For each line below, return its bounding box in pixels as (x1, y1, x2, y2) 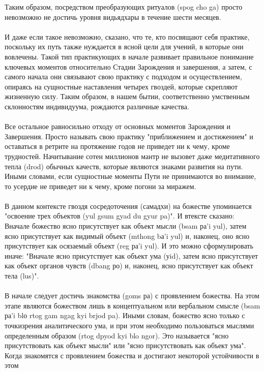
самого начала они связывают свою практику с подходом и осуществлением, (5, 71, 242, 82)
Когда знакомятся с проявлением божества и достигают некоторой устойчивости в (5, 350, 259, 360)
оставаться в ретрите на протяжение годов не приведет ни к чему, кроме (5, 141, 230, 151)
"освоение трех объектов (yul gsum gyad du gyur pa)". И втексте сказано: (5, 210, 234, 221)
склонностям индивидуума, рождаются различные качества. (5, 101, 189, 111)
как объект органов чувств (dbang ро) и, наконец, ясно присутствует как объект (5, 260, 253, 271)
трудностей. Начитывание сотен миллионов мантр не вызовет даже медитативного (5, 150, 260, 161)
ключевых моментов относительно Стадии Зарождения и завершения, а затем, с (5, 61, 252, 72)
